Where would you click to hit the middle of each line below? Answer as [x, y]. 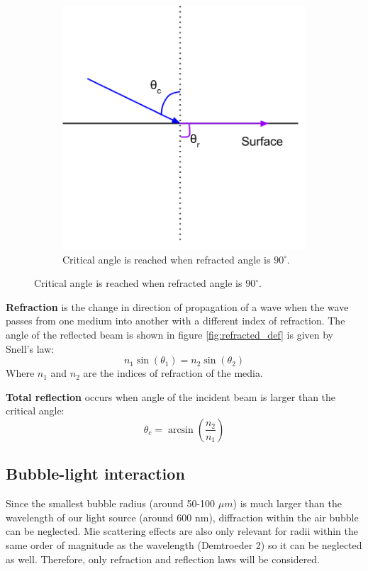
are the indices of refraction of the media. [173, 373]
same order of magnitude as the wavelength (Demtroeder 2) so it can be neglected [184, 544]
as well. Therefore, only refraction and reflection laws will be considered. [163, 559]
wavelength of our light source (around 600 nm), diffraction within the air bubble [182, 517]
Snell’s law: [30, 348]
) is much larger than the [287, 503]
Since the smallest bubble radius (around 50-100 [111, 503]
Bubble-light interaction [95, 474]
